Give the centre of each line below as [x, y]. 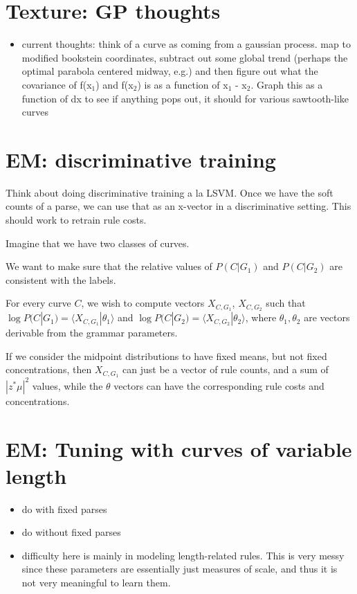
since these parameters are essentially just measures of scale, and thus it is [180, 569]
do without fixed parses [71, 532]
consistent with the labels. [61, 279]
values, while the [67, 385]
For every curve [38, 303]
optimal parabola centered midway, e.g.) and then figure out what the [170, 71]
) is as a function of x [183, 84]
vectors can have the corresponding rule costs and [219, 385]
